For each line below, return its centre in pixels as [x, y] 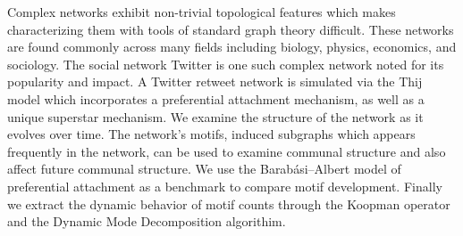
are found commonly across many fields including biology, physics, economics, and [232, 47]
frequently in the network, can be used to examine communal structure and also [227, 151]
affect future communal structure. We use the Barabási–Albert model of [204, 169]
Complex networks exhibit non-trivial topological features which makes [202, 12]
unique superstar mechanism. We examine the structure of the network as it [215, 116]
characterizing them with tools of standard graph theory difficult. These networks [231, 29]
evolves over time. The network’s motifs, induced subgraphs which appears [211, 134]
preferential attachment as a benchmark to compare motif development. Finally [225, 186]
